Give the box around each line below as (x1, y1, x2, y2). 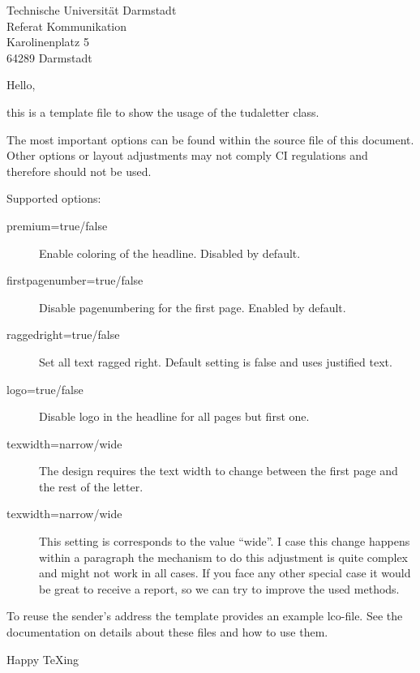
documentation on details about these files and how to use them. (6, 624, 328, 641)
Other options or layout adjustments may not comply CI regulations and (6, 147, 368, 164)
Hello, (6, 76, 36, 93)
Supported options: (6, 190, 101, 207)
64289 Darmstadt (6, 49, 92, 66)
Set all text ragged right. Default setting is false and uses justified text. (39, 353, 392, 370)
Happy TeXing (6, 650, 79, 667)
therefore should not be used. (6, 162, 152, 179)
